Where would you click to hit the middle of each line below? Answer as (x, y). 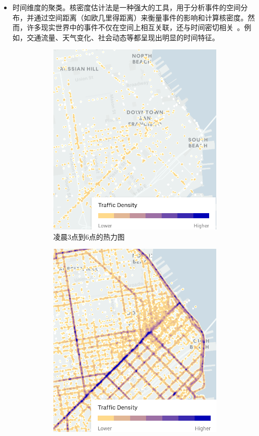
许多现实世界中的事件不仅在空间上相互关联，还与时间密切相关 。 (135, 27)
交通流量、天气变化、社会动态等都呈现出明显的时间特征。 (123, 37)
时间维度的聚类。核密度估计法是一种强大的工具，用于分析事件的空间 (126, 7)
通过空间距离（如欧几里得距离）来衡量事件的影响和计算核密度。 (141, 17)
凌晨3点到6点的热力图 (89, 236)
